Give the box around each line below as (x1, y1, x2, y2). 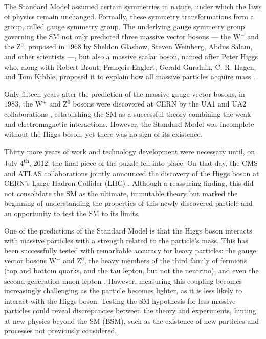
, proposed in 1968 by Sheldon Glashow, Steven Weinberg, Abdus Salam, (24, 41, 253, 52)
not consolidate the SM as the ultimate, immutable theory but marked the (4, 187, 238, 198)
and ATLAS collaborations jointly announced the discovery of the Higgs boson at (4, 167, 259, 178)
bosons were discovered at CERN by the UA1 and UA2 (73, 98, 247, 109)
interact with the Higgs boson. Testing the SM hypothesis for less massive (4, 295, 236, 306)
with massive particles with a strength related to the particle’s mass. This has (4, 235, 248, 246)
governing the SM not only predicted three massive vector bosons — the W (4, 31, 241, 41)
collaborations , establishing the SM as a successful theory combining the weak (4, 108, 251, 119)
